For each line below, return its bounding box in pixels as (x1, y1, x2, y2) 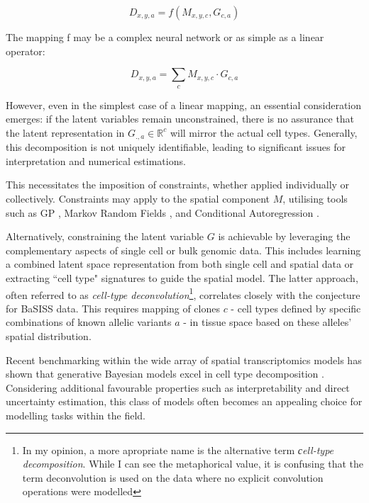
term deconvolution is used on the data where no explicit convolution (22, 470, 324, 485)
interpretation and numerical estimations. (6, 153, 186, 168)
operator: (6, 43, 45, 58)
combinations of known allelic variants (6, 315, 172, 329)
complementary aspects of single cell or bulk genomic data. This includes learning (6, 242, 361, 257)
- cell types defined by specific (231, 300, 361, 315)
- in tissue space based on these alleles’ (183, 315, 352, 329)
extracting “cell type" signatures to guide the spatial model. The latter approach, (6, 270, 358, 285)
